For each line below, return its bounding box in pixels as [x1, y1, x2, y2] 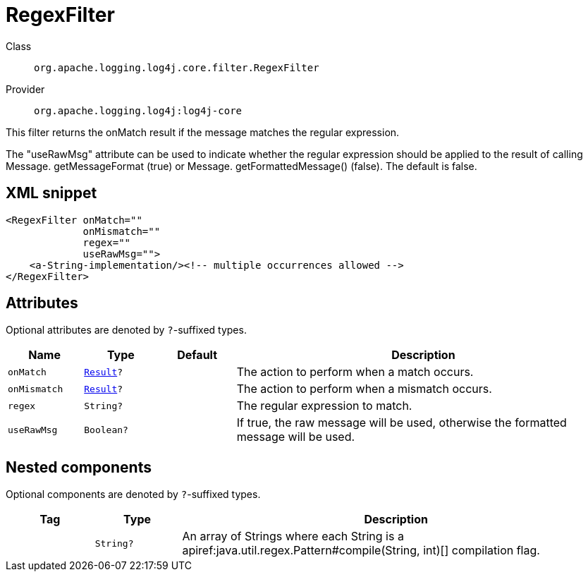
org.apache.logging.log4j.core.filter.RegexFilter [34, 61, 319, 73]
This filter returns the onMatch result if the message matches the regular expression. [6, 126, 400, 138]
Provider [6, 83, 45, 95]
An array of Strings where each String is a [182, 529, 404, 544]
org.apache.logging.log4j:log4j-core [34, 104, 243, 116]
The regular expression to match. [236, 399, 412, 413]
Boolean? [84, 424, 128, 435]
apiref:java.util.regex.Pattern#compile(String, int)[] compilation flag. [182, 543, 540, 558]
